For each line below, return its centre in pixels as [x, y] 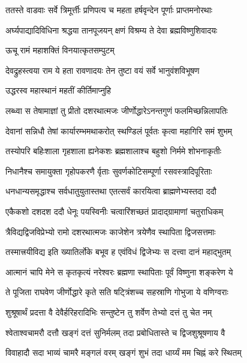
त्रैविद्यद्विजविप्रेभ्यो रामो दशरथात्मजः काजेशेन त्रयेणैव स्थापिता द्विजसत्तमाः [111, 231]
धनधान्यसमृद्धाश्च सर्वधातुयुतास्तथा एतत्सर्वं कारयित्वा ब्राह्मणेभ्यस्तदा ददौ [111, 191]
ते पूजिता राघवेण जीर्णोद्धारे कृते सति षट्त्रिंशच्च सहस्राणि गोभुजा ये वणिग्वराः [117, 292]
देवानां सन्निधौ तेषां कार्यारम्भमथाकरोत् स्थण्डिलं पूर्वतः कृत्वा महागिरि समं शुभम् [119, 130]
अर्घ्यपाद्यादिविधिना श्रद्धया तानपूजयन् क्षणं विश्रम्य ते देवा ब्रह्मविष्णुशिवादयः [112, 30]
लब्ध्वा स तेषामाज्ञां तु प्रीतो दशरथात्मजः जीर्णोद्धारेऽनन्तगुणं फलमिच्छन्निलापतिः [117, 110]
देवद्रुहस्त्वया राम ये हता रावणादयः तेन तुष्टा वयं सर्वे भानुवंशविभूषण [103, 70]
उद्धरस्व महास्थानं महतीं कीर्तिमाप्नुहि [58, 90]
